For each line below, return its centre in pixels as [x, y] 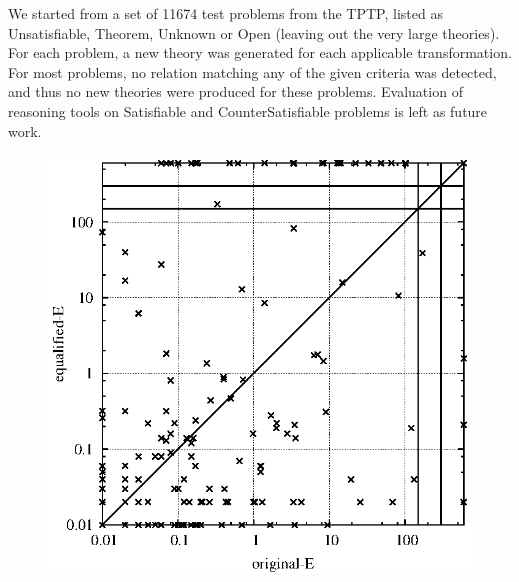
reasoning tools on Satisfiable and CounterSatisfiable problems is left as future [248, 110]
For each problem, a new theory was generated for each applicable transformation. [260, 52]
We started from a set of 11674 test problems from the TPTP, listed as [225, 13]
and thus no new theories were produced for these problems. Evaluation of [235, 91]
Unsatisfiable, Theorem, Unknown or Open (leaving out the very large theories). [254, 32]
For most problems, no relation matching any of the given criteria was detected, [252, 71]
